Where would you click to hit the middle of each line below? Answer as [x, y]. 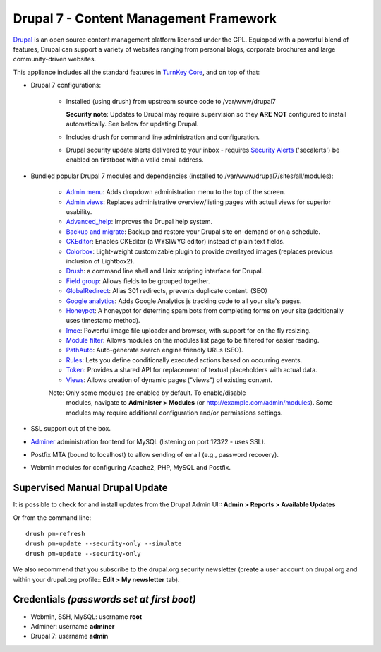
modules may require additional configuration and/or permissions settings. [174, 413]
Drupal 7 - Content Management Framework [145, 18]
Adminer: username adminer [73, 626]
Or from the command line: [52, 517]
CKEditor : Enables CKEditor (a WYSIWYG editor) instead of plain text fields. [175, 242]
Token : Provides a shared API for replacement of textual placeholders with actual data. [192, 370]
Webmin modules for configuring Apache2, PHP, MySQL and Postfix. [131, 468]
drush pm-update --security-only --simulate [104, 544]
